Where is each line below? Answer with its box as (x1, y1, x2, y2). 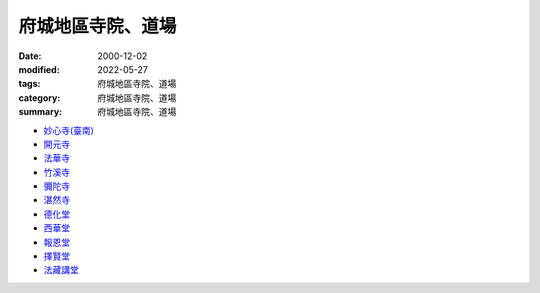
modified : (18, 63, 60, 75)
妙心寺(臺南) (43, 124, 95, 136)
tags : (18, 78, 41, 90)
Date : (18, 50, 42, 62)
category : (18, 91, 61, 104)
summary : (18, 106, 63, 118)
